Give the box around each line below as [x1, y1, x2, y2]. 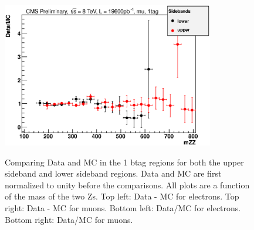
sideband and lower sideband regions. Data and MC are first [5, 167, 222, 180]
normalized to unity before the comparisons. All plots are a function [5, 178, 250, 191]
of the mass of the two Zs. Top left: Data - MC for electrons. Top [5, 190, 239, 202]
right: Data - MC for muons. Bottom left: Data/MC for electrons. [5, 201, 241, 214]
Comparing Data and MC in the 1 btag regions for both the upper [5, 155, 244, 168]
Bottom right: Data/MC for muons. [5, 213, 133, 225]
